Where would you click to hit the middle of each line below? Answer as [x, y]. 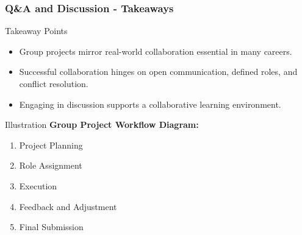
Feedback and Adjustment [68, 206]
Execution [38, 185]
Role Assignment [51, 165]
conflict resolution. [54, 83]
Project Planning [51, 145]
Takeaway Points [36, 31]
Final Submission [51, 227]
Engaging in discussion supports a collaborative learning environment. [150, 104]
